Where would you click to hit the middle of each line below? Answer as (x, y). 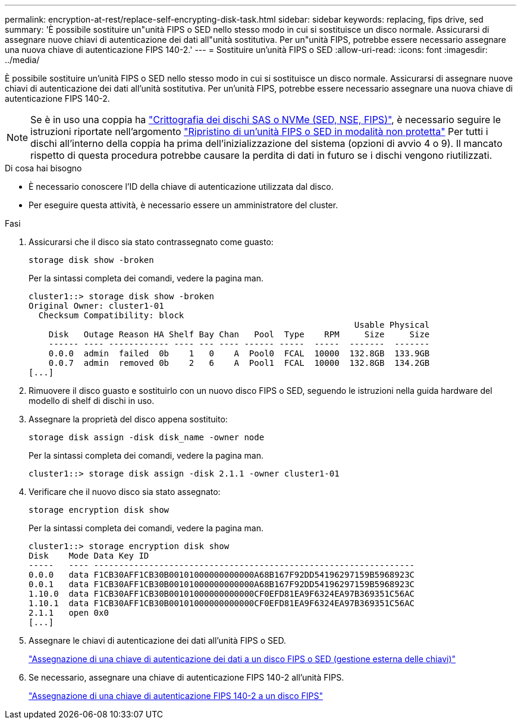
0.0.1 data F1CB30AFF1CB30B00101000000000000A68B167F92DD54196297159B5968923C (222, 584)
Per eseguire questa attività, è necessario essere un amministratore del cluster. (183, 205)
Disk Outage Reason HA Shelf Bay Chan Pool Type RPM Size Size (239, 334)
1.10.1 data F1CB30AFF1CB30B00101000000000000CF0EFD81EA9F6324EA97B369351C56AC (222, 603)
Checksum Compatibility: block (111, 315)
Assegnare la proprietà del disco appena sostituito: (128, 419)
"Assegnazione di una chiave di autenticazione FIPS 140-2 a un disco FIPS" (176, 696)
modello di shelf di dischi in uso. (92, 401)
